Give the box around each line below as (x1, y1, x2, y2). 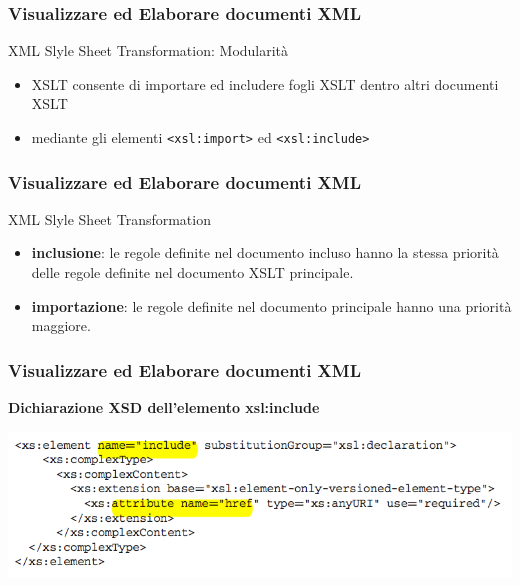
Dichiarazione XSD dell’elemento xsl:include (8, 397, 320, 418)
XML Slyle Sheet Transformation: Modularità (8, 40, 289, 61)
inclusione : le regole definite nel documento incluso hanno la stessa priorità (31, 242, 499, 263)
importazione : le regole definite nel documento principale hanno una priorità (31, 295, 512, 316)
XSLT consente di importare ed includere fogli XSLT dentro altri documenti (31, 73, 499, 94)
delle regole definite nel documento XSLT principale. (31, 262, 354, 283)
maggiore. (31, 315, 91, 336)
